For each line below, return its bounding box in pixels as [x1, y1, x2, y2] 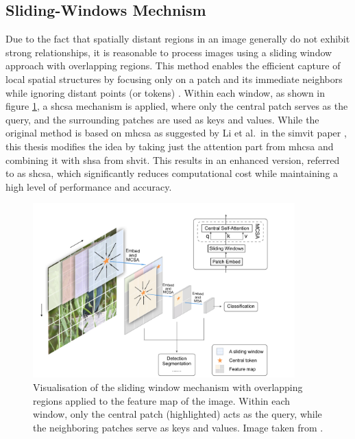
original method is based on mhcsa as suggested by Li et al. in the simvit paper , [5, 126, 347, 140]
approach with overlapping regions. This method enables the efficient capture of [5, 58, 341, 73]
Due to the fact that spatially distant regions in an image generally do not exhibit [5, 32, 350, 46]
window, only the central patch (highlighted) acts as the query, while [33, 407, 322, 421]
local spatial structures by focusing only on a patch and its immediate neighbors [5, 71, 343, 86]
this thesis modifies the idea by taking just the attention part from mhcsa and [5, 139, 334, 153]
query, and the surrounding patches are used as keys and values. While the [5, 112, 319, 126]
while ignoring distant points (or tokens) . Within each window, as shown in [5, 85, 325, 99]
